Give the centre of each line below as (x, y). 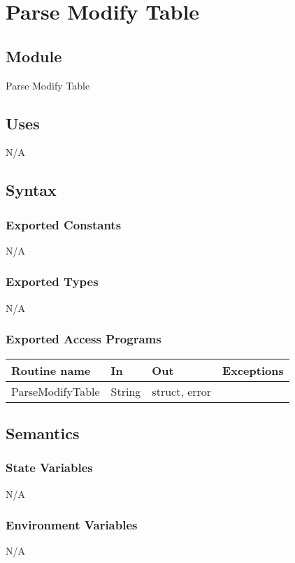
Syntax (31, 190)
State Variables (49, 468)
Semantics (43, 433)
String (126, 391)
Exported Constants (64, 224)
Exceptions (253, 370)
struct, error (182, 391)
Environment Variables (72, 525)
